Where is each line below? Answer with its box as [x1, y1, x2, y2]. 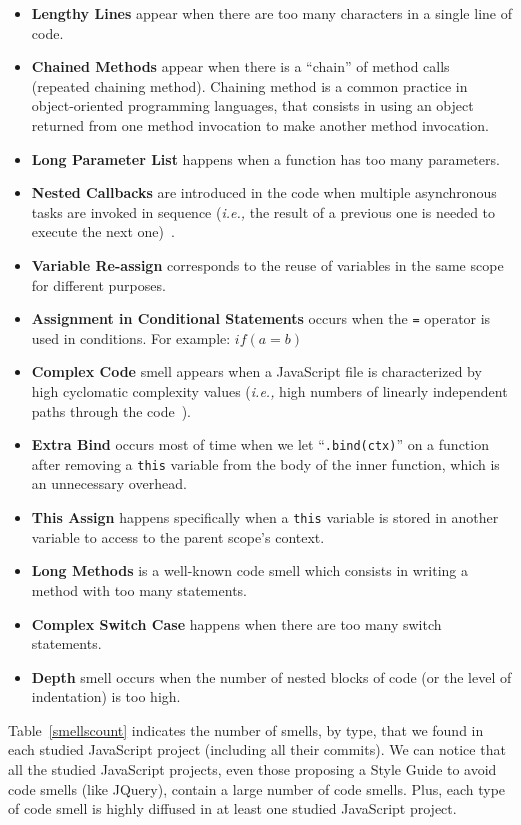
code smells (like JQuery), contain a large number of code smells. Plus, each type [8, 778, 506, 799]
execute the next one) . [31, 221, 175, 242]
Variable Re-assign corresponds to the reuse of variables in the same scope [31, 254, 504, 275]
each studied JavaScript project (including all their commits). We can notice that [8, 739, 506, 760]
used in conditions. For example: [31, 327, 231, 348]
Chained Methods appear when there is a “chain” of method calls [31, 56, 450, 77]
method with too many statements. [31, 579, 247, 600]
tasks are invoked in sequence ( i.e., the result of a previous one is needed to [31, 201, 496, 222]
